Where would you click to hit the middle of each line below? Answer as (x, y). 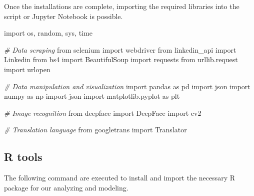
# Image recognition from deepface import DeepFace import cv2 (103, 113)
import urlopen (27, 69)
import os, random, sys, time (48, 33)
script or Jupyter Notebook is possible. (63, 16)
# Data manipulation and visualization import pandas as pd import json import (127, 86)
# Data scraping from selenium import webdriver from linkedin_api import (120, 49)
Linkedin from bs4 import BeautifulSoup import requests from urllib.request (121, 59)
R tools (23, 157)
